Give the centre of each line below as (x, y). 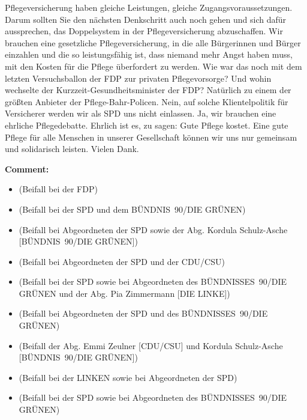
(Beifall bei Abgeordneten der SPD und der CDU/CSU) (122, 261)
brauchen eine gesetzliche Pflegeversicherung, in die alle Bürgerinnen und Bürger (153, 42)
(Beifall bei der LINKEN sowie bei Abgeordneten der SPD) (128, 377)
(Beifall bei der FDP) (58, 189)
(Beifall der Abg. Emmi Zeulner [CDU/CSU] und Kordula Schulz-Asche (151, 345)
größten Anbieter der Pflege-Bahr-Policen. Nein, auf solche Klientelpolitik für (147, 101)
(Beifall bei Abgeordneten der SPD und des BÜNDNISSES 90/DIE (143, 313)
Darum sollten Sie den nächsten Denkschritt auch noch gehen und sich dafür (146, 19)
